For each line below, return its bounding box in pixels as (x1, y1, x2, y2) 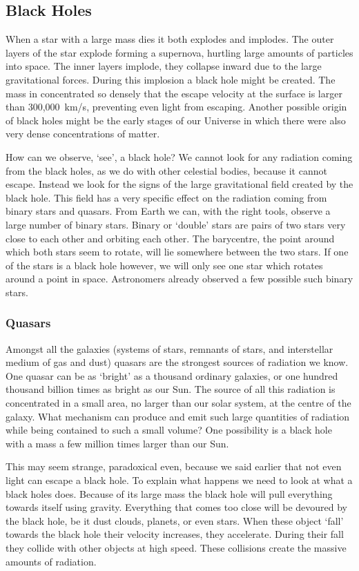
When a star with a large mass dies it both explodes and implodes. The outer (6, 32, 334, 46)
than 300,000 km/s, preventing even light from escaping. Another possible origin (6, 99, 347, 114)
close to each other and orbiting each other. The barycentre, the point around (6, 231, 335, 245)
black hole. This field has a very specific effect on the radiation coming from (6, 190, 327, 204)
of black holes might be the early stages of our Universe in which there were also (6, 113, 346, 127)
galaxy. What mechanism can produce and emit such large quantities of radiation (6, 409, 350, 423)
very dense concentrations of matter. (6, 126, 160, 141)
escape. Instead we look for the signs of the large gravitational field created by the (6, 177, 353, 191)
